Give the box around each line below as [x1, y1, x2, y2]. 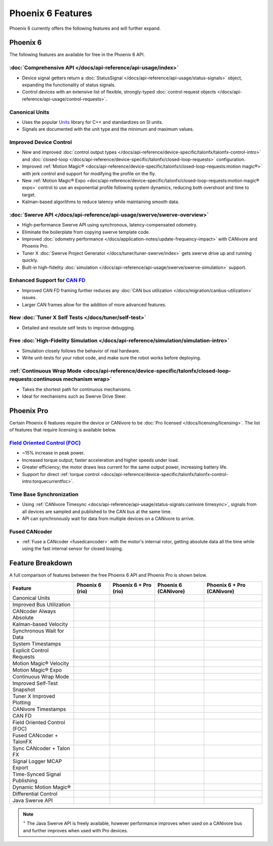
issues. [22, 295, 37, 301]
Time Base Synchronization [9, 491, 78, 498]
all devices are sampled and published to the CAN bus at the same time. [22, 508, 172, 514]
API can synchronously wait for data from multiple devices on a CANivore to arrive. [22, 515, 195, 522]
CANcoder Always [12, 607, 56, 615]
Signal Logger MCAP [12, 758, 62, 765]
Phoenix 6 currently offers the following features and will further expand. [9, 25, 161, 31]
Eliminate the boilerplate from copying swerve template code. [22, 229, 150, 235]
